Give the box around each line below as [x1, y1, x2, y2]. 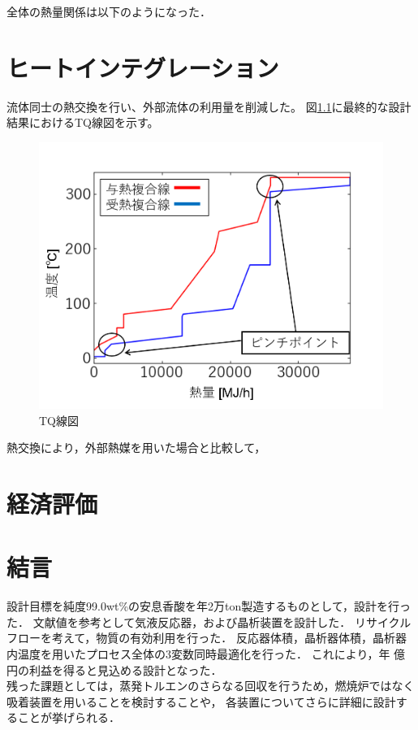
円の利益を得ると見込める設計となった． [6, 661, 222, 678]
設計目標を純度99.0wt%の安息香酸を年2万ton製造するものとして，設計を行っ [6, 597, 411, 615]
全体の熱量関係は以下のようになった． [6, 3, 211, 20]
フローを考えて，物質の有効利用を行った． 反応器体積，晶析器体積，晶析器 [6, 629, 407, 646]
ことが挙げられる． [17, 709, 120, 726]
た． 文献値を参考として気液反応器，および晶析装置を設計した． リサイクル [6, 613, 412, 630]
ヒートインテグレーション [6, 50, 279, 84]
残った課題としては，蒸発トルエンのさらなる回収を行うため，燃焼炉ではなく [6, 677, 415, 694]
